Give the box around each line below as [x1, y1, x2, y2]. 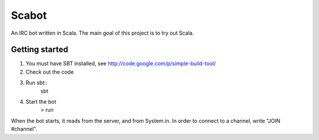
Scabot [11, 9, 47, 22]
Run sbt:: [25, 79, 48, 86]
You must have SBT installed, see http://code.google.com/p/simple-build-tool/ [25, 60, 216, 67]
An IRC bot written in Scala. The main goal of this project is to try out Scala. [11, 29, 194, 36]
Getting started [11, 45, 69, 55]
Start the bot [25, 98, 57, 105]
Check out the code [25, 68, 74, 75]
